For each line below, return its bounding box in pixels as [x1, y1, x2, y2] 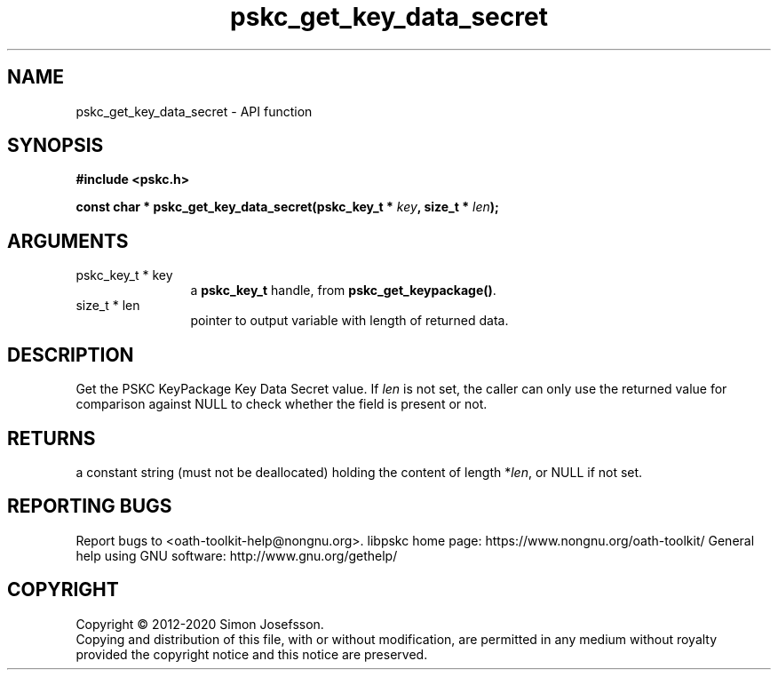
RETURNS [7, 426, 96, 450]
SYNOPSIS [7, 134, 104, 157]
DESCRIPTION [7, 343, 134, 366]
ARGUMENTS [7, 229, 129, 252]
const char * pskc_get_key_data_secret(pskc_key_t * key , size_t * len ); [75, 199, 499, 215]
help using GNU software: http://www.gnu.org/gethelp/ [75, 547, 398, 563]
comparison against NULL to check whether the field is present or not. [75, 396, 488, 412]
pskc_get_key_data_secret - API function [75, 103, 313, 119]
